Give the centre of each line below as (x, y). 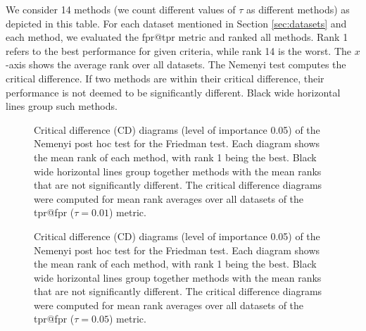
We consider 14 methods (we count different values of (121, 9)
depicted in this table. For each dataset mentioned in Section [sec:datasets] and (176, 23)
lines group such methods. (62, 106)
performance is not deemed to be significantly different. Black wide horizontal (173, 92)
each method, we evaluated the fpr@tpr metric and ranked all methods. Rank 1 (177, 37)
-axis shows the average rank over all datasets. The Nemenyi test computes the (176, 64)
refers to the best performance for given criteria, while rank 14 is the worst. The (179, 50)
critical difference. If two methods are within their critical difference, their (165, 78)
